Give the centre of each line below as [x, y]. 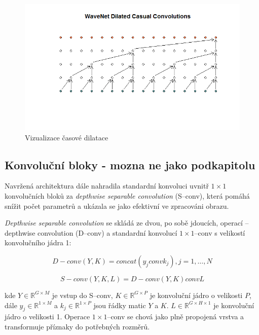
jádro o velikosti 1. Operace [47, 317]
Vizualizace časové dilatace [67, 137]
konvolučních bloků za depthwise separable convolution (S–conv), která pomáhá [127, 195]
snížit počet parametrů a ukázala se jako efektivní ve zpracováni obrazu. [117, 206]
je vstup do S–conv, [82, 295]
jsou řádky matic [120, 305]
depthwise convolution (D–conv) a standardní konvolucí [91, 232]
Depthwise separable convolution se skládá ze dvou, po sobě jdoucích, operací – [127, 223]
